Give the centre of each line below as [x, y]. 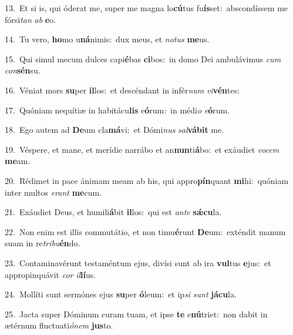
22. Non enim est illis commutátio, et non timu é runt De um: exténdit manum [145, 231]
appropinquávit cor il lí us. [50, 274]
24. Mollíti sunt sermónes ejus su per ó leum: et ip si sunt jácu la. [121, 294]
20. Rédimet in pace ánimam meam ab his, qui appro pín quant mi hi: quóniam [147, 180]
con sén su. [23, 70]
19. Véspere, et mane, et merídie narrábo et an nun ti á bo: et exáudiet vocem [142, 149]
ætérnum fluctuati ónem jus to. [59, 325]
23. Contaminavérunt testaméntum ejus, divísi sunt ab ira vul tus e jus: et [138, 262]
